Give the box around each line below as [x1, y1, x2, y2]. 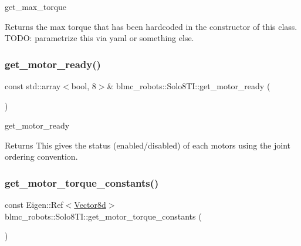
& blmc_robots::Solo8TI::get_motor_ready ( [107, 80, 270, 92]
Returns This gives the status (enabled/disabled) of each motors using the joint [5, 139, 290, 151]
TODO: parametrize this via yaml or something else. [5, 32, 194, 44]
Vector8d [74, 198, 106, 211]
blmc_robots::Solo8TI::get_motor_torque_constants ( [5, 210, 202, 222]
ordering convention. [5, 150, 78, 163]
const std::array [5, 80, 61, 92]
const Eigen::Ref [5, 198, 63, 211]
